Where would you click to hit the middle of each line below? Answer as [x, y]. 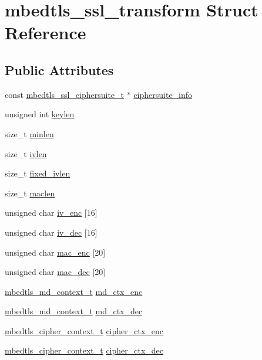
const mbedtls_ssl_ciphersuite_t [65, 94]
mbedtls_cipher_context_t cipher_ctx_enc [84, 330]
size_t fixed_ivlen [38, 173]
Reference [46, 33]
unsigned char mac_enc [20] [55, 252]
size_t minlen [29, 133]
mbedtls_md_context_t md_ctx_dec [74, 311]
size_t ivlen [26, 153]
